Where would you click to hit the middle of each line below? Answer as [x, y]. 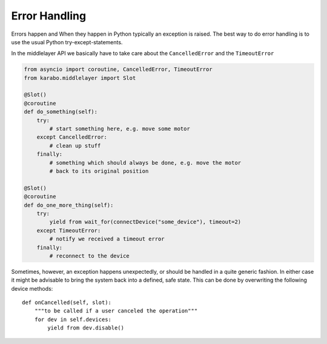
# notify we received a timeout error [107, 239]
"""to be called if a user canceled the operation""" [116, 311]
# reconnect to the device [89, 256]
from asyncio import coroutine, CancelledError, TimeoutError [118, 69]
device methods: [32, 288]
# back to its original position [99, 171]
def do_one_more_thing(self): [69, 205]
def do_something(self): [61, 112]
